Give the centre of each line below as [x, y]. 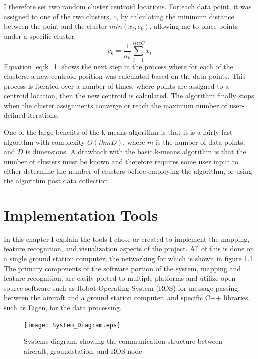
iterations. [43, 115]
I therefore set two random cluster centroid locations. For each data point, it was [128, 6]
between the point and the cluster [56, 26]
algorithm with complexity [45, 141]
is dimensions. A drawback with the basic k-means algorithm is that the [136, 151]
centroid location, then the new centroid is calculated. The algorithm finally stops [129, 95]
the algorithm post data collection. [57, 181]
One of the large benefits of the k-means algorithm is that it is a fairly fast [118, 132]
